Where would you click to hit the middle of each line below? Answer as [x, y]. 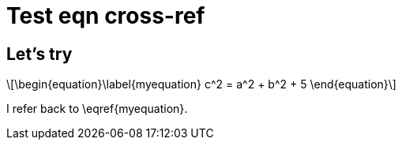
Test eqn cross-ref [106, 16]
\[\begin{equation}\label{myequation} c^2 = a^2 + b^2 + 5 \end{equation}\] [201, 84]
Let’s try [39, 54]
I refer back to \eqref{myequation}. [97, 109]
